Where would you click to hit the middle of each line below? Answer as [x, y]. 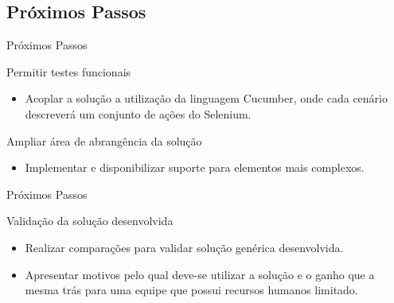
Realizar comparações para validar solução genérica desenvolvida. [184, 247]
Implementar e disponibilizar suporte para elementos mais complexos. [195, 167]
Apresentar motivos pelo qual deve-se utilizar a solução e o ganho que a [200, 274]
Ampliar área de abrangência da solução [104, 140]
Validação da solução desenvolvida [90, 221]
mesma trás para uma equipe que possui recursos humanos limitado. [191, 290]
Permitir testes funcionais [69, 71]
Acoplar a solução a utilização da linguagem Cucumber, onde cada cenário [206, 98]
